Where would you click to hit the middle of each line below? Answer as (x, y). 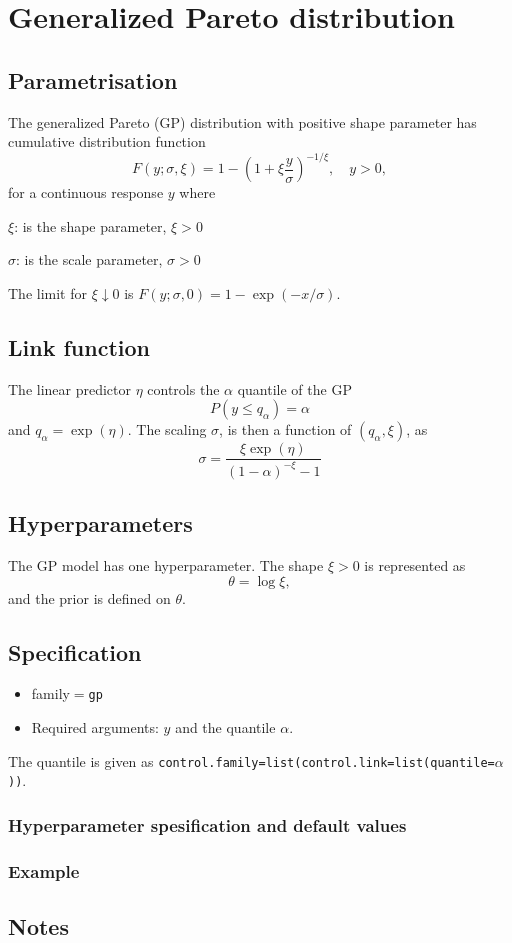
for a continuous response (86, 192)
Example (44, 870)
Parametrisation (93, 79)
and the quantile (225, 727)
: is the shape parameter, (90, 225)
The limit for (47, 293)
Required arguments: (95, 727)
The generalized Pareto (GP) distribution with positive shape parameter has (242, 121)
